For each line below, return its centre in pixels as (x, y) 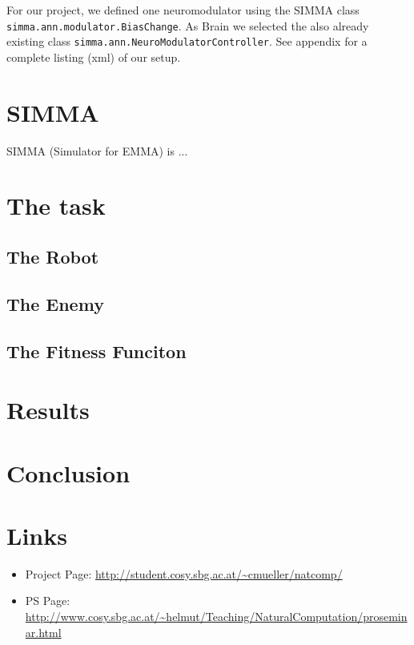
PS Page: (48, 601)
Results (48, 410)
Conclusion (68, 472)
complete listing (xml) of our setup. (94, 56)
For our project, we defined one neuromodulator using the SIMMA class (183, 10)
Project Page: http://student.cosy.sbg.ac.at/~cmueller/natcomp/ (184, 573)
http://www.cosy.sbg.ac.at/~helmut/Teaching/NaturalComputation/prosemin (216, 616)
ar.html (43, 632)
